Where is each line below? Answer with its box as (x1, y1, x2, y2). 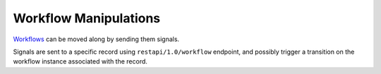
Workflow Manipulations (13, 10, 161, 26)
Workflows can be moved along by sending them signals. (13, 35, 180, 43)
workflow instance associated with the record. (13, 57, 148, 66)
